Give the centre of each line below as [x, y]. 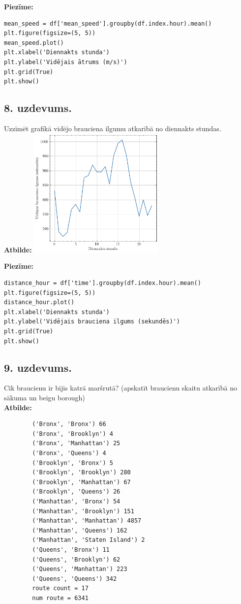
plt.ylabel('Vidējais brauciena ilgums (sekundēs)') [92, 322]
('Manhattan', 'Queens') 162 [80, 530]
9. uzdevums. [38, 367]
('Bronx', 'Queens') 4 [69, 453]
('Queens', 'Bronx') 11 [71, 550]
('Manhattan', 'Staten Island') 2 [89, 540]
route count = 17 [60, 588]
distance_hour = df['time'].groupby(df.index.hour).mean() [103, 283]
